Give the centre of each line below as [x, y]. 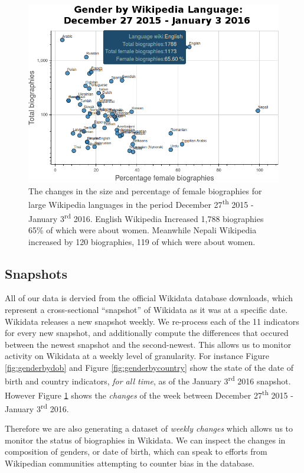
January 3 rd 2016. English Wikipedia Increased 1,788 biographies [146, 217]
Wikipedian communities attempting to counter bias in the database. [130, 463]
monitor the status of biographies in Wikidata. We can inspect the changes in [145, 440]
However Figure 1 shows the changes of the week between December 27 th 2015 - [149, 394]
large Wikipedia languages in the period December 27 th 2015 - [141, 204]
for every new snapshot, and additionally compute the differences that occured [147, 333]
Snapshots [36, 273]
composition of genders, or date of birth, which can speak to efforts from [136, 451]
